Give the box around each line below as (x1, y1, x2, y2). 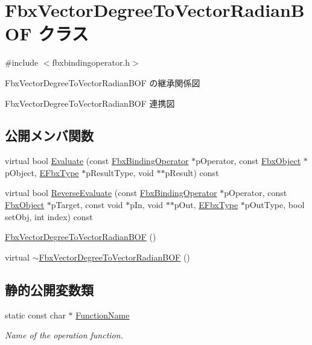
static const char (5, 308, 66, 321)
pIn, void (130, 198, 164, 211)
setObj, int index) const (5, 210, 93, 223)
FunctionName (75, 308, 130, 321)
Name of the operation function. (5, 329, 123, 341)
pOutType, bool (244, 198, 305, 211)
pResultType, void (86, 166, 154, 179)
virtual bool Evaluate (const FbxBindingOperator (5, 154, 189, 167)
